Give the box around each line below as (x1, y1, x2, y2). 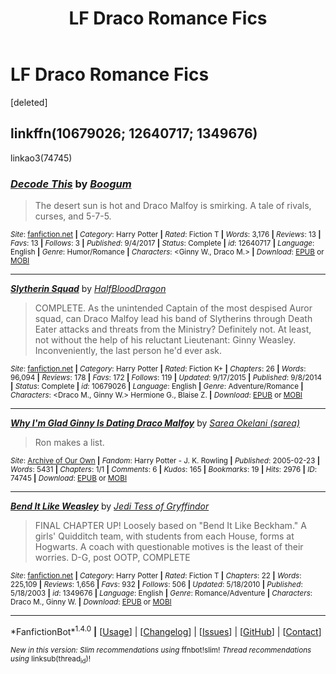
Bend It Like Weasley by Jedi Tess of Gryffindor (10, 500, 210, 512)
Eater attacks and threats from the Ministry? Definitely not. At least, (34, 323, 312, 336)
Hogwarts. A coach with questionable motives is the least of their (34, 541, 304, 553)
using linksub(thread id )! (10, 653, 91, 666)
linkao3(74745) (10, 152, 73, 164)
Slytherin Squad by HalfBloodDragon (10, 283, 167, 295)
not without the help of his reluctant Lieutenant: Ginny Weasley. (34, 334, 297, 346)
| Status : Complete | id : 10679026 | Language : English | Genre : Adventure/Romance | (10, 382, 304, 392)
